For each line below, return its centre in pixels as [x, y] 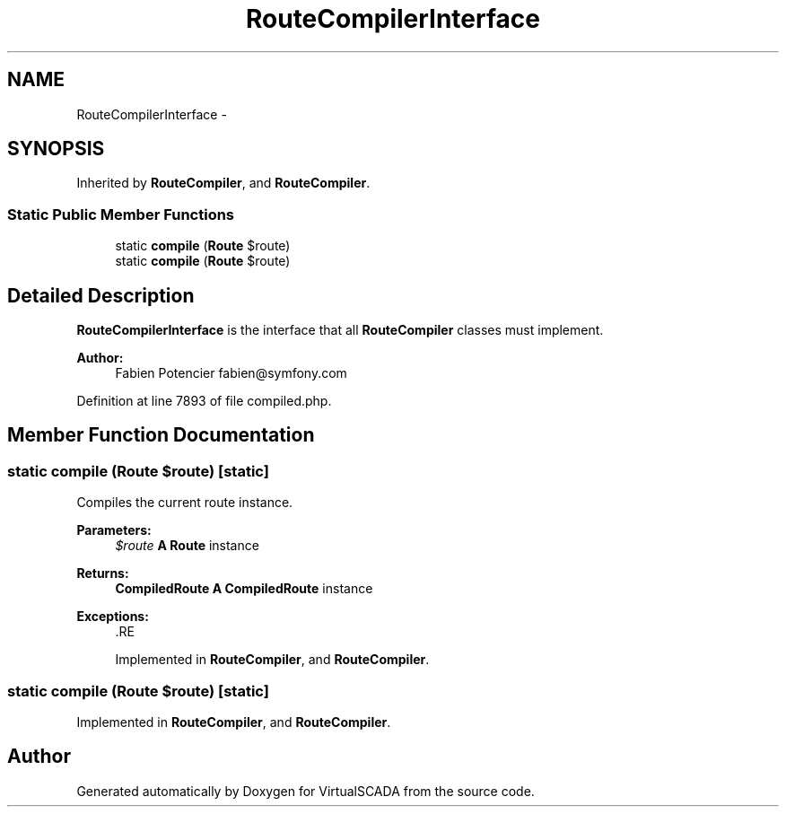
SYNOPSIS [56, 149]
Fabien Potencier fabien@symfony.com [231, 373]
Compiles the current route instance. [185, 503]
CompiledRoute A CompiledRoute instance [244, 589]
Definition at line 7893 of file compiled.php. [204, 401]
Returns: [103, 573]
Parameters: [114, 530]
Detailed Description [101, 295]
